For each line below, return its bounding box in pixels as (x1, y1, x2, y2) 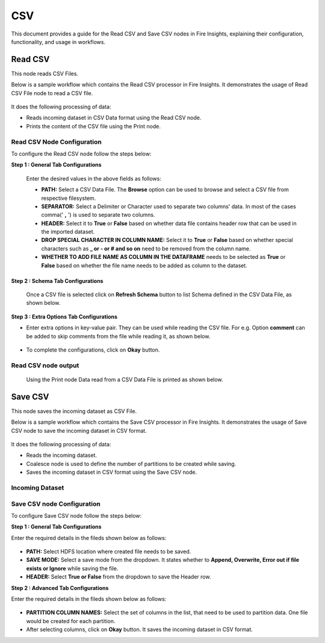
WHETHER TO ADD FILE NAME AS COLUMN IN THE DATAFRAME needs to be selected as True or (41, 253, 286, 261)
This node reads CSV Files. (11, 70, 78, 77)
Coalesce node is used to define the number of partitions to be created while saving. (26, 460, 237, 467)
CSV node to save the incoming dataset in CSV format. (11, 427, 147, 434)
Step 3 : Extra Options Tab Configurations (11, 313, 117, 320)
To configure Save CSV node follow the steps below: (11, 512, 142, 519)
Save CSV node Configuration (11, 500, 101, 508)
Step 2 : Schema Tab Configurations (11, 277, 104, 284)
